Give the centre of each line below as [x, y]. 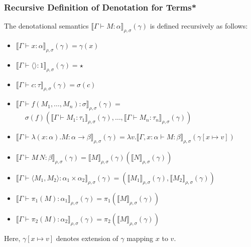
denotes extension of [87, 238]
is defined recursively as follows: [199, 26]
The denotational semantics [46, 26]
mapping [140, 238]
